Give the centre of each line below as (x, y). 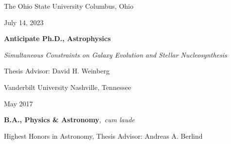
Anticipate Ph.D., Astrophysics (57, 38)
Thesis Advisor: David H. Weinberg (57, 71)
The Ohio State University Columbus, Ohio (69, 6)
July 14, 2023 (24, 22)
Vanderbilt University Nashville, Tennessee (68, 87)
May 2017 (18, 103)
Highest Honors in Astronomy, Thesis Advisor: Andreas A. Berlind (103, 136)
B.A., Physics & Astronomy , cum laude (70, 120)
